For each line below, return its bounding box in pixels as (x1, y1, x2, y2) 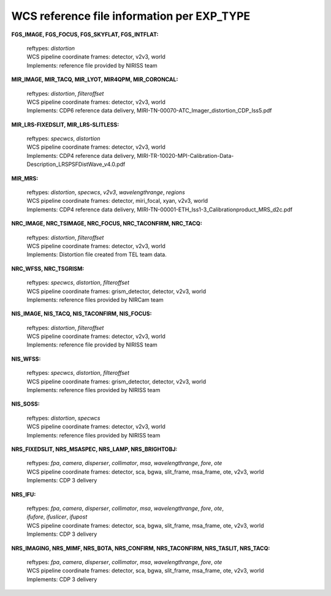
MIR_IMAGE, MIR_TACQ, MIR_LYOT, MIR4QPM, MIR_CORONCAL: (11, 76, 178, 83)
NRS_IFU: (11, 490, 36, 498)
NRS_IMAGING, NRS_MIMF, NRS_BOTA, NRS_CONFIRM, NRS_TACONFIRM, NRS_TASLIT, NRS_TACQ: (11, 544, 270, 552)
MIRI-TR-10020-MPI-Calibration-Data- (137, 152, 234, 159)
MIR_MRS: (11, 174, 39, 182)
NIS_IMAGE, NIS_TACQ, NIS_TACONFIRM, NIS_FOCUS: (11, 310, 152, 318)
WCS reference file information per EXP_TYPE (11, 9, 251, 23)
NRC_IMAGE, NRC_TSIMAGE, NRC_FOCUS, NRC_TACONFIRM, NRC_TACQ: (11, 220, 202, 227)
